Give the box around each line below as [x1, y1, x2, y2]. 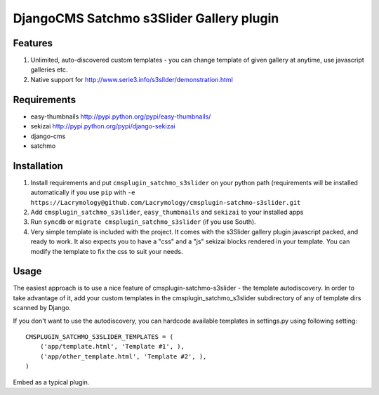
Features [13, 37, 53, 49]
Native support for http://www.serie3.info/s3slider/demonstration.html [30, 75, 233, 83]
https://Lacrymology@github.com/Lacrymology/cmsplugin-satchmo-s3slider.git [30, 199, 301, 206]
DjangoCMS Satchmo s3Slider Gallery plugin [13, 11, 279, 26]
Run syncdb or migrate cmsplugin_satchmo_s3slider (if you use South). [30, 217, 256, 226]
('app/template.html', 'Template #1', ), [39, 342, 185, 351]
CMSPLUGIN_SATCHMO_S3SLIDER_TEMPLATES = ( [25, 333, 174, 341]
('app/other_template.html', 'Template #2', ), [39, 352, 207, 361]
